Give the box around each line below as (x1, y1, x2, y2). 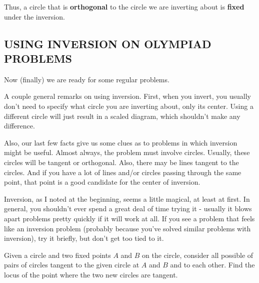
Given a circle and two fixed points (4, 249, 111, 260)
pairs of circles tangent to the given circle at (4, 259, 139, 270)
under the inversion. (4, 11, 65, 22)
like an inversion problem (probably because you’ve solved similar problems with (4, 223, 251, 233)
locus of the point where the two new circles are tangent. (4, 269, 178, 279)
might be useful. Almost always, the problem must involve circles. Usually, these (4, 147, 250, 158)
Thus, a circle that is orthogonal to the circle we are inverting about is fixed (4, 2, 244, 12)
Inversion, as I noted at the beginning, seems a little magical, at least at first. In (4, 193, 250, 204)
